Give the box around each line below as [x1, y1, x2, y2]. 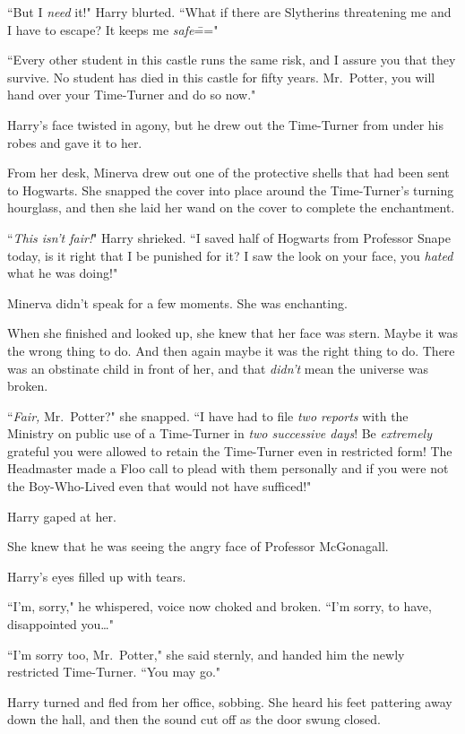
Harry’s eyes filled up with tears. [7, 566, 186, 585]
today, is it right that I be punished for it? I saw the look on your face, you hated [7, 246, 453, 264]
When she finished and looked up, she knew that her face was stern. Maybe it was [7, 324, 458, 342]
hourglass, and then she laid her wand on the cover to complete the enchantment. [7, 198, 455, 217]
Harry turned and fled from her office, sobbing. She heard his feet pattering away [7, 692, 452, 711]
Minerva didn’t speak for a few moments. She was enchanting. [7, 293, 348, 312]
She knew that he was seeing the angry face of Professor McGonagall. [7, 537, 389, 556]
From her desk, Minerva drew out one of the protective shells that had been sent [7, 163, 450, 182]
